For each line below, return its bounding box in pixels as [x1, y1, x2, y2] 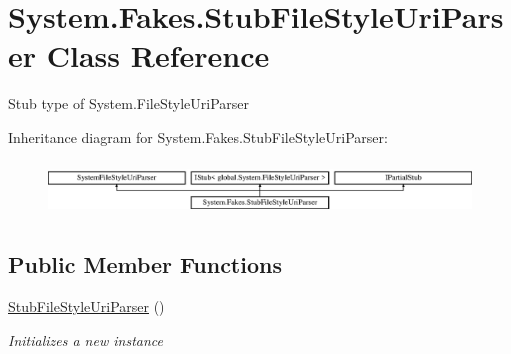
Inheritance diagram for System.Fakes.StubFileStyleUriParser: [8, 126, 388, 147]
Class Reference [46, 35, 270, 76]
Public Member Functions [8, 249, 282, 280]
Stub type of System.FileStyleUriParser [8, 93, 250, 114]
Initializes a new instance [8, 329, 163, 350]
